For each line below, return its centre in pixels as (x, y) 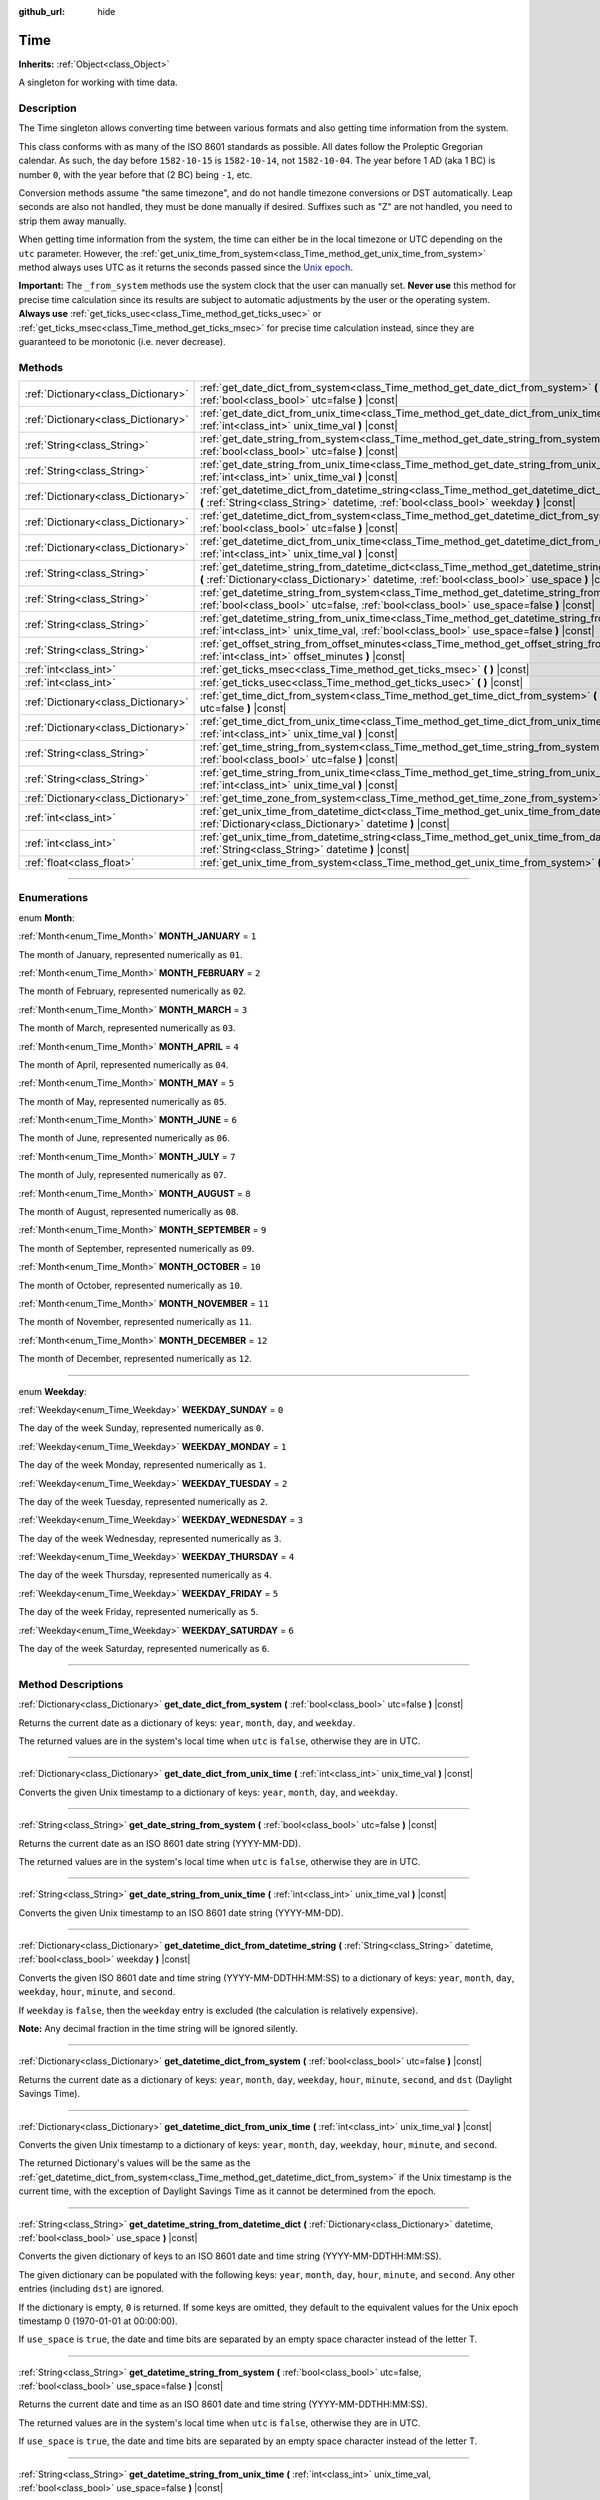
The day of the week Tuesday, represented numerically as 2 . (143, 1501)
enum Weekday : (52, 1391)
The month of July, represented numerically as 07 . (122, 1175)
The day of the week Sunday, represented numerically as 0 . (141, 1428)
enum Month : (46, 917)
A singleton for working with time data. (98, 82)
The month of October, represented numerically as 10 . (130, 1285)
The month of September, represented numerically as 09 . (136, 1248)
